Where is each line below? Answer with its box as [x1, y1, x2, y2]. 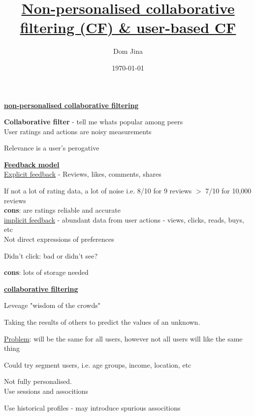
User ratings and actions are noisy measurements [4, 126, 152, 136]
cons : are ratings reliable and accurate [4, 205, 121, 215]
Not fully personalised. [4, 376, 72, 386]
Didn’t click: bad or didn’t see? [4, 250, 98, 261]
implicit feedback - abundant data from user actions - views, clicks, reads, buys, [4, 214, 244, 225]
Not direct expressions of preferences [4, 234, 114, 244]
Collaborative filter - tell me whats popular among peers [4, 116, 183, 127]
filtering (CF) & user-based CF [20, 17, 236, 38]
